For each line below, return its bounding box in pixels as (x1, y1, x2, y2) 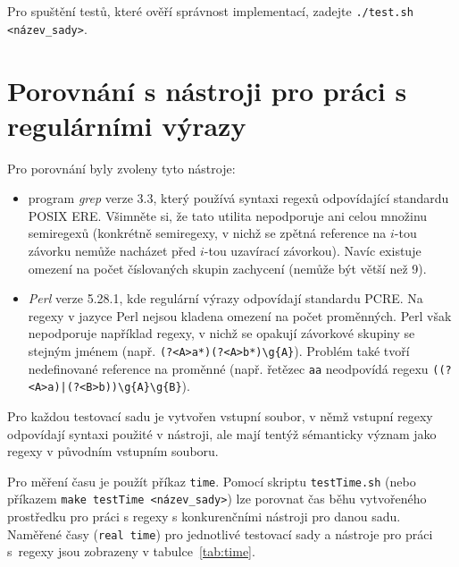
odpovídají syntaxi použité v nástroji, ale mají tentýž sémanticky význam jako (7, 424, 437, 443)
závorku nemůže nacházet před (28, 241, 196, 259)
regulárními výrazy (7, 106, 246, 143)
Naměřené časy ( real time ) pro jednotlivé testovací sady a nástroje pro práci (7, 524, 433, 543)
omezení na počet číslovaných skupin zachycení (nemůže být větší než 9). (28, 258, 427, 277)
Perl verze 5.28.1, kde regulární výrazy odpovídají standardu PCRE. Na (28, 289, 423, 308)
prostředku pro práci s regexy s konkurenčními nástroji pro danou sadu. (7, 507, 401, 526)
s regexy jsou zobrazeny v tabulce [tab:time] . (7, 542, 255, 561)
